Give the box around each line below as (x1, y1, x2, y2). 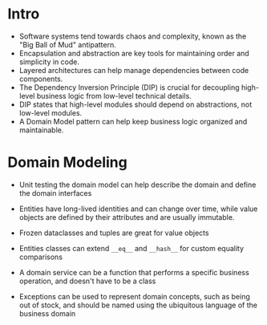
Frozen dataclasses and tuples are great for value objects (18, 228, 209, 238)
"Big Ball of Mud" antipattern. (18, 39, 117, 49)
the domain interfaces (18, 188, 92, 197)
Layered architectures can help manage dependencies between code (18, 65, 249, 75)
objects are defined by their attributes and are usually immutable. (18, 212, 235, 221)
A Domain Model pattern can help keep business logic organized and (18, 116, 248, 126)
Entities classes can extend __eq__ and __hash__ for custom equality (18, 243, 245, 253)
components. (18, 74, 63, 83)
